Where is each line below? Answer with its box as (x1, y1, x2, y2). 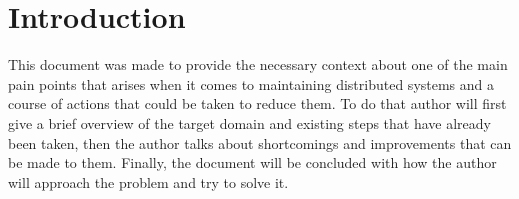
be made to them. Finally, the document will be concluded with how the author (8, 152, 497, 173)
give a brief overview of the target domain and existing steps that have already (8, 112, 491, 133)
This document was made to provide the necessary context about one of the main (8, 54, 508, 75)
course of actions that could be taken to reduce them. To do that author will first (8, 93, 507, 114)
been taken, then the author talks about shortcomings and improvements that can (8, 132, 512, 153)
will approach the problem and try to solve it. (8, 171, 289, 192)
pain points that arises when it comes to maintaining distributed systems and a (8, 73, 495, 94)
